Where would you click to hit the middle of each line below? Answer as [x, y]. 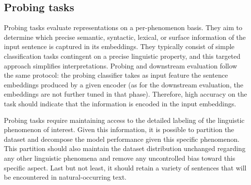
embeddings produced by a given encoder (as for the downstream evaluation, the [124, 84]
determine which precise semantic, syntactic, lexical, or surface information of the [125, 37]
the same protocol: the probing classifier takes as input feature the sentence [116, 75]
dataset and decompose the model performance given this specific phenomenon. [122, 139]
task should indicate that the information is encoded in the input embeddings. [120, 103]
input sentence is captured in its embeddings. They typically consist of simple [119, 46]
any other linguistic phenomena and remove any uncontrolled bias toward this [120, 158]
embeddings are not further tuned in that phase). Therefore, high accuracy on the [125, 94]
